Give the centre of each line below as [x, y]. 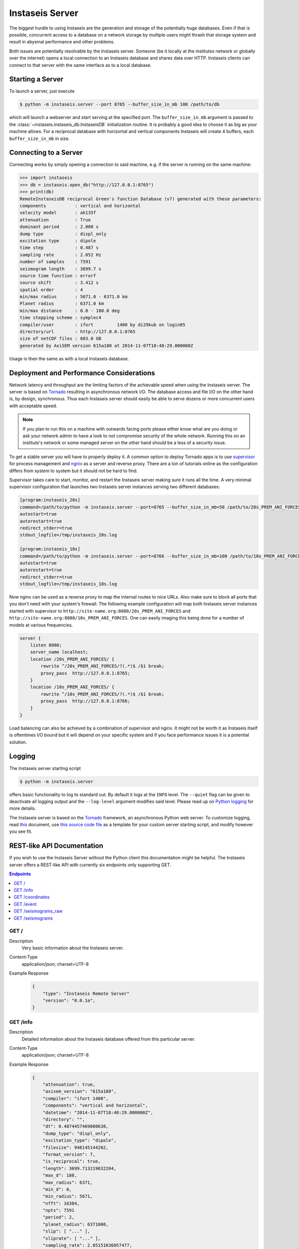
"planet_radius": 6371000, [76, 1224]
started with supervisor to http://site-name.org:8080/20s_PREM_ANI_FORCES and [100, 611]
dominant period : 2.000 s [59, 227]
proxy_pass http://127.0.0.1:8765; [85, 673]
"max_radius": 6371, [68, 1182]
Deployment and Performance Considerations [82, 373]
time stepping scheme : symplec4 [61, 318]
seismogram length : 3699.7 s [61, 269]
